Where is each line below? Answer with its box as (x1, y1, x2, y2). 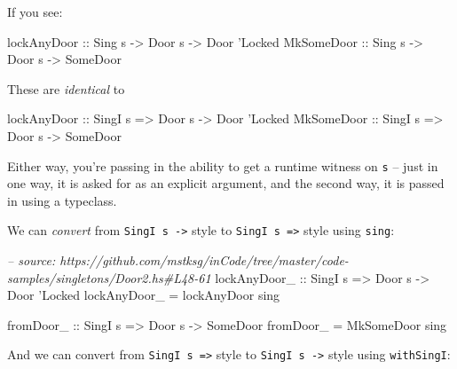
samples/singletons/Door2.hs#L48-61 (7, 268, 211, 287)
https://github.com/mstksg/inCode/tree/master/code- (59, 251, 349, 270)
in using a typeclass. (7, 191, 117, 209)
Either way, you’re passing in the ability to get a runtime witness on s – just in (7, 156, 438, 175)
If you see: (7, 3, 63, 20)
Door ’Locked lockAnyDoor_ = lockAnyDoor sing (7, 286, 280, 304)
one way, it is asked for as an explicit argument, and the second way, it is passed (7, 174, 445, 192)
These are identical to (7, 79, 125, 98)
